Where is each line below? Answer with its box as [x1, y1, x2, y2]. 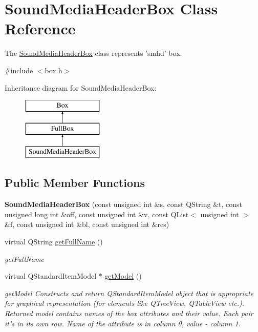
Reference [5, 18, 76, 39]
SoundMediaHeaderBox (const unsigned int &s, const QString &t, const [5, 199, 242, 210]
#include [5, 65, 33, 75]
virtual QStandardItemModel [5, 271, 97, 281]
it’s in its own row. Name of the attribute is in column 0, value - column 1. [5, 318, 241, 328]
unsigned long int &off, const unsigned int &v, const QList [5, 209, 189, 219]
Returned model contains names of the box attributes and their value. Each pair [5, 308, 253, 319]
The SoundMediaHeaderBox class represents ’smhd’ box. [5, 48, 182, 58]
